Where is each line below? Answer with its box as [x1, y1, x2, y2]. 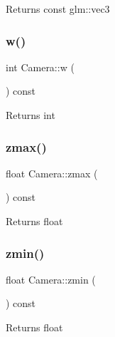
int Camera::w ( [6, 59, 75, 74]
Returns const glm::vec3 [6, 1, 110, 16]
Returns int [6, 108, 55, 122]
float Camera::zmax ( [6, 165, 98, 180]
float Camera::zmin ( [6, 271, 96, 286]
